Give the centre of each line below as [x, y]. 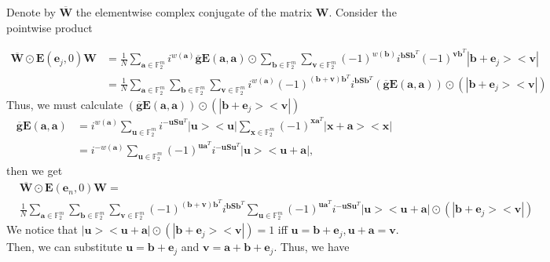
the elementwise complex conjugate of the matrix [194, 12]
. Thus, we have [312, 247]
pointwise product [49, 27]
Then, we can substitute [64, 247]
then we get [35, 171]
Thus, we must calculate [65, 104]
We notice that [42, 229]
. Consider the [363, 12]
